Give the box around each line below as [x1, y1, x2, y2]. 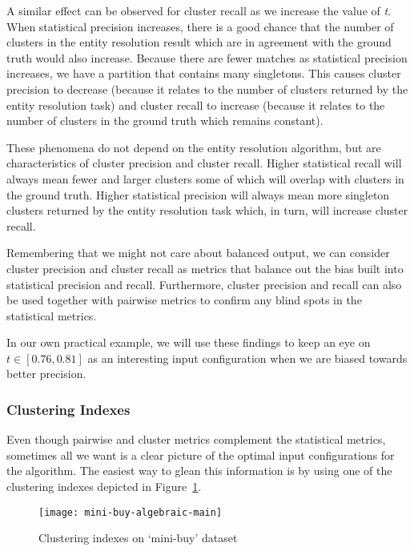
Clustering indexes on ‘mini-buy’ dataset [38, 529, 238, 546]
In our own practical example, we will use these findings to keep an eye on [6, 334, 371, 351]
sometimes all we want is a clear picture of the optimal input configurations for [6, 446, 395, 463]
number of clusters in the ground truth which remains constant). [6, 112, 324, 129]
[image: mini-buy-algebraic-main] [38, 506, 223, 518]
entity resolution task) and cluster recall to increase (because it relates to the [6, 96, 385, 113]
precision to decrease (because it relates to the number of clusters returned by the [6, 80, 408, 97]
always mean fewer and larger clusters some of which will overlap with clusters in [6, 170, 404, 187]
